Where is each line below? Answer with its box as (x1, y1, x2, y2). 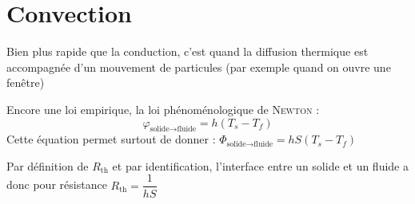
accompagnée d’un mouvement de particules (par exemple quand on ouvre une (6, 58, 391, 75)
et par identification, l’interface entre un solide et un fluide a (112, 157, 409, 174)
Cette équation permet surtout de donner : (6, 131, 216, 147)
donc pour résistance (6, 176, 107, 193)
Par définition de (6, 157, 89, 174)
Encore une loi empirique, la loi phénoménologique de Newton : (6, 100, 320, 117)
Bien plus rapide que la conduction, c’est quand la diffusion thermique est (6, 43, 369, 60)
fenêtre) (6, 74, 45, 91)
